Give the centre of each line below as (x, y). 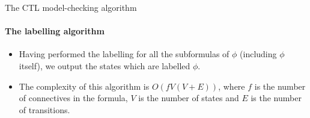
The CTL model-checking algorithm (71, 7)
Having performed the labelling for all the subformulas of (124, 54)
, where (232, 86)
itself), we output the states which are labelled (105, 65)
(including (258, 54)
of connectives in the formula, (73, 98)
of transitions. (44, 109)
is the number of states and (189, 98)
